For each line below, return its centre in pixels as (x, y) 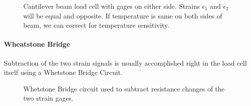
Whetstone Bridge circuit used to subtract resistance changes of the (124, 88)
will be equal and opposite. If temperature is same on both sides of (123, 15)
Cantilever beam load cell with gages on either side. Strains (112, 6)
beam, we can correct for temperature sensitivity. (96, 25)
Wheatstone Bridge (37, 44)
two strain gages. (48, 98)
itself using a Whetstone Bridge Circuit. (63, 72)
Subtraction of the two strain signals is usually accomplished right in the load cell (125, 62)
